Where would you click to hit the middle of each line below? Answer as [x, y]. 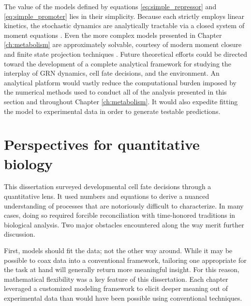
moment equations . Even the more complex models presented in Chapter [113, 35]
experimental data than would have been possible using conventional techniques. [123, 298]
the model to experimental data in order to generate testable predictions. [112, 111]
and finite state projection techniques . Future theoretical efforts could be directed [126, 54]
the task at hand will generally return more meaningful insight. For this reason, [122, 269]
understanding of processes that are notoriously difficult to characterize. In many [124, 205]
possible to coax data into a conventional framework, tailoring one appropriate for [125, 260]
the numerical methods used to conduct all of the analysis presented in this [115, 92]
